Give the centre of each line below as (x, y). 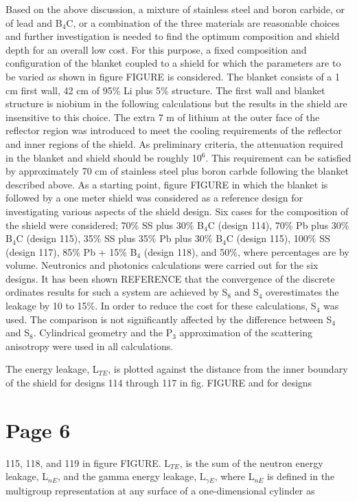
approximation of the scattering (246, 332)
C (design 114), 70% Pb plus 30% (278, 225)
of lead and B (34, 22)
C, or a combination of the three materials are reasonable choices (203, 22)
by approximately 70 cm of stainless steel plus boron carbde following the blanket (177, 171)
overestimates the (302, 292)
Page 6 (38, 429)
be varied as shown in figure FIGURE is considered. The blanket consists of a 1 (173, 76)
